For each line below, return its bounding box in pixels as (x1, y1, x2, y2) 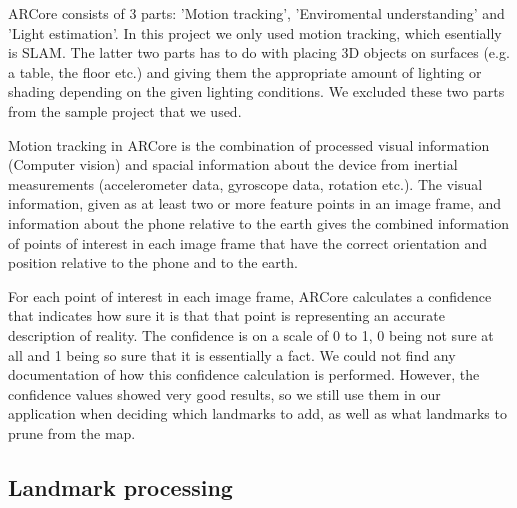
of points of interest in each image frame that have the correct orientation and (8, 232, 488, 253)
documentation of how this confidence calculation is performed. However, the (8, 364, 480, 385)
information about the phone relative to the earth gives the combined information (8, 212, 510, 233)
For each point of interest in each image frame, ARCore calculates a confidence (8, 285, 492, 306)
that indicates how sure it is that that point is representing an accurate (8, 305, 445, 326)
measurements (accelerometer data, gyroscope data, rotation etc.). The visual (8, 173, 483, 194)
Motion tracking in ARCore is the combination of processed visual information (8, 134, 490, 155)
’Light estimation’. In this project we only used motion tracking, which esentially (8, 22, 502, 43)
